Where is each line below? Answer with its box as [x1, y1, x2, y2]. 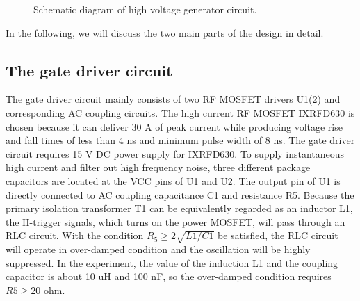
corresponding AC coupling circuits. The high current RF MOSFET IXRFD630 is [6, 105, 355, 120]
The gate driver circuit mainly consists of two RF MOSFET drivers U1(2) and [6, 92, 341, 106]
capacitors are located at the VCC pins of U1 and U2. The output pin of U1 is [6, 173, 341, 188]
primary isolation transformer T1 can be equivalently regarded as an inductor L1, [6, 201, 353, 215]
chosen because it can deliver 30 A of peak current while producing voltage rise [6, 119, 343, 133]
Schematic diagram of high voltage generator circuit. [33, 2, 257, 16]
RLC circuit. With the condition [6, 228, 144, 243]
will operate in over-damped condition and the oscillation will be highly [6, 242, 311, 257]
